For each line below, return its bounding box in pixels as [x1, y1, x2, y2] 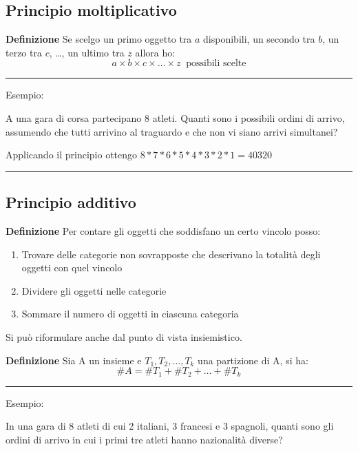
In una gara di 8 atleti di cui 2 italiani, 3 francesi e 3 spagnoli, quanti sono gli [6, 419, 334, 433]
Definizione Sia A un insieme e [6, 353, 142, 367]
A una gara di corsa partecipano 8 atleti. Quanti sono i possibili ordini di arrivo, [6, 110, 345, 125]
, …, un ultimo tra [49, 45, 125, 59]
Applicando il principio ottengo [6, 147, 138, 162]
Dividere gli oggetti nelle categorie [21, 283, 167, 297]
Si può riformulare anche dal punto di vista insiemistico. [6, 329, 242, 344]
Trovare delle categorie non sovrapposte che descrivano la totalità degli [21, 247, 321, 261]
